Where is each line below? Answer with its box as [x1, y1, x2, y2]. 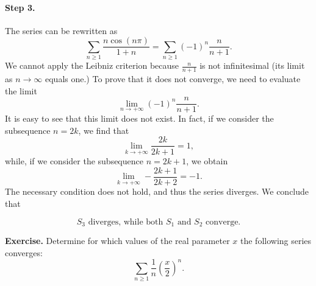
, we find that [78, 124, 129, 136]
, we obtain [186, 155, 228, 167]
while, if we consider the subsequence [5, 155, 143, 167]
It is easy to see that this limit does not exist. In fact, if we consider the [5, 112, 274, 125]
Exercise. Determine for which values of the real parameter [5, 234, 230, 247]
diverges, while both [88, 217, 163, 226]
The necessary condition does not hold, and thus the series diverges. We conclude [5, 185, 309, 198]
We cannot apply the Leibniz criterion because [5, 59, 179, 72]
